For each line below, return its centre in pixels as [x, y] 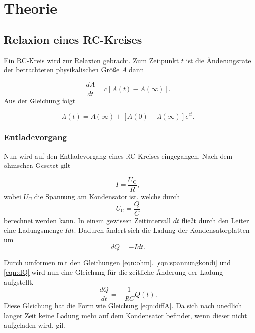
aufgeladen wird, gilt [35, 325]
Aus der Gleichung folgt [40, 100]
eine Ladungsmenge [33, 230]
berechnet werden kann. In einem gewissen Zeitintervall [87, 220]
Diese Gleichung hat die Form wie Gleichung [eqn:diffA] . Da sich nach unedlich [123, 306]
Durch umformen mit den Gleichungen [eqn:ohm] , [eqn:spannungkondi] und [117, 262]
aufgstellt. [19, 282]
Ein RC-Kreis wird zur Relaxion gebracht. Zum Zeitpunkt [92, 60]
